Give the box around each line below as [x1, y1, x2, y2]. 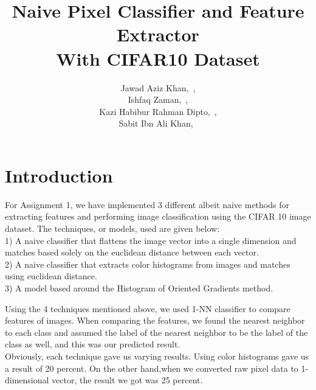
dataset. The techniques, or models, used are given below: [5, 222, 220, 234]
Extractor [117, 22, 199, 47]
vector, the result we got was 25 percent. [52, 374, 203, 386]
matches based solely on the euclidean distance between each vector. [5, 246, 259, 259]
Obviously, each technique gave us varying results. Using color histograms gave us [5, 349, 309, 362]
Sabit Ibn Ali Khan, [118, 117, 193, 130]
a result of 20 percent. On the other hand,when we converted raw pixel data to [5, 361, 298, 374]
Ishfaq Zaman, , [128, 93, 188, 106]
